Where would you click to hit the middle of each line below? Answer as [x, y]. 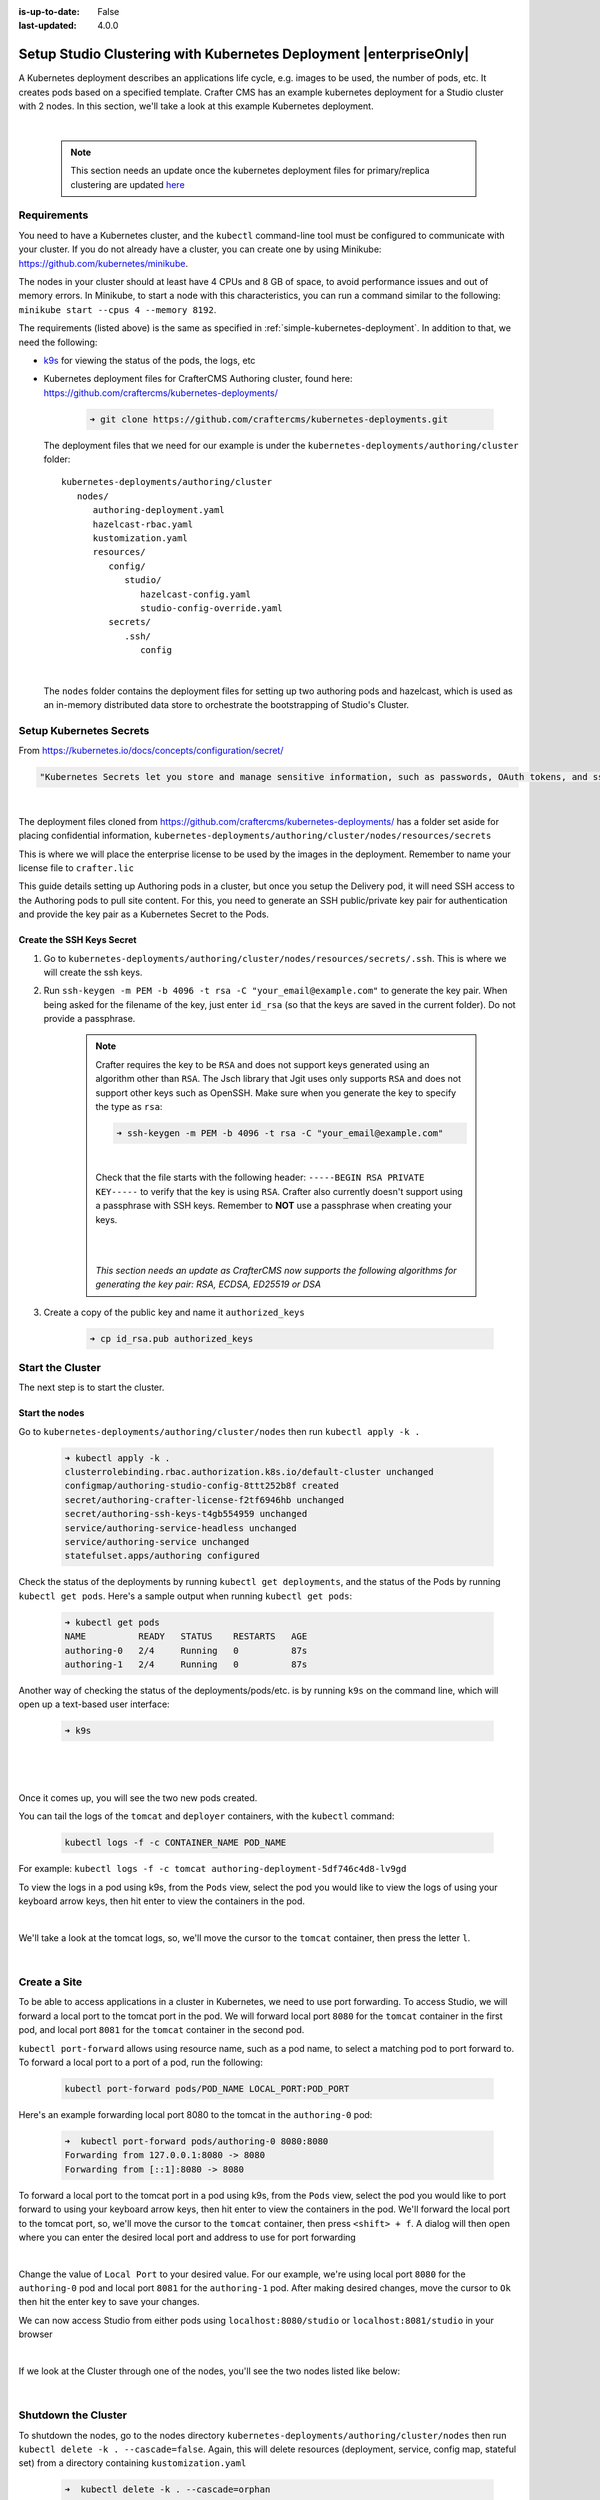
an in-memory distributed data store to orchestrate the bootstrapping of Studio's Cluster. [226, 705]
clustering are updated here [127, 184]
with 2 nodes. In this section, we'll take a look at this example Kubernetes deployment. [196, 106]
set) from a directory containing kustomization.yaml [132, 2463]
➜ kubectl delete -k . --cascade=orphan [167, 2489]
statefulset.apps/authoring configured [162, 1556]
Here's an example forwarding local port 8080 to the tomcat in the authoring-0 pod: [195, 2114]
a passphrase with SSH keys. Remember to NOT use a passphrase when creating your [273, 1206]
